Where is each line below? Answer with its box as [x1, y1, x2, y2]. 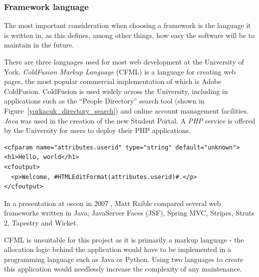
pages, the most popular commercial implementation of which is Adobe [4, 76, 222, 86]
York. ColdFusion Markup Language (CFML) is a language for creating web [4, 66, 236, 76]
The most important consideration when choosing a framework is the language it [4, 20, 251, 30]
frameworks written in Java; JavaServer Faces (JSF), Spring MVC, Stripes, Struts [4, 207, 255, 218]
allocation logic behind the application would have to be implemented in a [4, 244, 232, 254]
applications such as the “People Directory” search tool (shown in [4, 95, 205, 106]
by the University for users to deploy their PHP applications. [4, 125, 191, 135]
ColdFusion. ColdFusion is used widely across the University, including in [4, 85, 228, 96]
